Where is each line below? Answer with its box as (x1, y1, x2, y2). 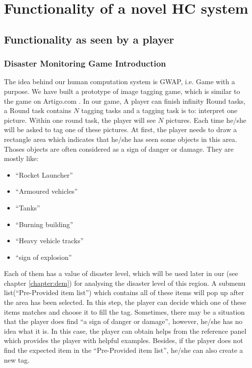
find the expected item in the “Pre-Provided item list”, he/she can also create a (4, 345, 243, 355)
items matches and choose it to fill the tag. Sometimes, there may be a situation (4, 306, 245, 317)
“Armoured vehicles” (15, 186, 78, 196)
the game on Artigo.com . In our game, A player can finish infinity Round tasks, (4, 95, 246, 106)
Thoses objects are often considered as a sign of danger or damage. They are (4, 143, 234, 154)
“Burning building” (15, 219, 74, 229)
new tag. (4, 354, 30, 365)
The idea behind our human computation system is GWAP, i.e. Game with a (4, 76, 235, 87)
